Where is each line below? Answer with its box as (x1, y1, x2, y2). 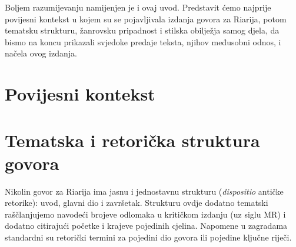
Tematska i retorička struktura (5, 128, 260, 152)
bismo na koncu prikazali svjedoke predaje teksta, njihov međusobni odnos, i (5, 35, 281, 48)
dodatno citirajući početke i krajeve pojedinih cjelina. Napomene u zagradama (5, 219, 288, 232)
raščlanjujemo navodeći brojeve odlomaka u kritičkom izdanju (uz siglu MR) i (5, 208, 286, 220)
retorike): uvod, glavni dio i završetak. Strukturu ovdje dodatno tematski (5, 196, 268, 209)
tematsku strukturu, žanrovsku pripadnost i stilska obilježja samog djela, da (5, 24, 280, 36)
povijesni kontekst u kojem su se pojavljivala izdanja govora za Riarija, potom (5, 12, 287, 25)
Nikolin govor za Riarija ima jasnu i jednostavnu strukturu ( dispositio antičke (5, 185, 284, 197)
